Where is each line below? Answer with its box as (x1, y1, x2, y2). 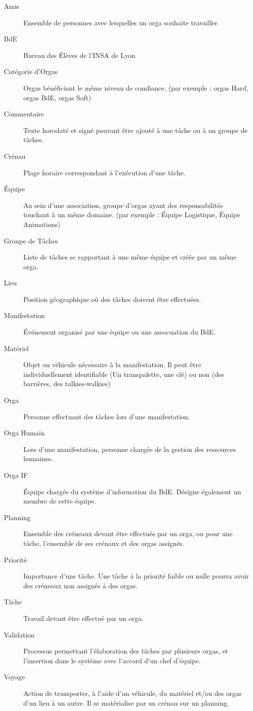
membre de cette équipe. (23, 496, 96, 506)
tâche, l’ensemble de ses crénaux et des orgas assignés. (23, 538, 184, 548)
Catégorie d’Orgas (4, 66, 58, 76)
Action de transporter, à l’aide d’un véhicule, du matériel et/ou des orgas (23, 688, 242, 698)
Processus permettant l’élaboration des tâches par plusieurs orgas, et (23, 646, 228, 656)
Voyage (4, 672, 25, 682)
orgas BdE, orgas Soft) (23, 92, 91, 102)
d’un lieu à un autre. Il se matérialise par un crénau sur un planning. (23, 697, 229, 708)
